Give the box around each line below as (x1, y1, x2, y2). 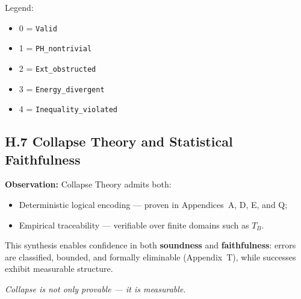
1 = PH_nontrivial (19, 42, 92, 54)
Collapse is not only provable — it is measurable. (5, 283, 186, 295)
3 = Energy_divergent (19, 82, 105, 95)
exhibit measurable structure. (5, 262, 113, 275)
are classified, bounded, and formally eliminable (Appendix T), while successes (5, 250, 296, 263)
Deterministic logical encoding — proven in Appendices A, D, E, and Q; (19, 198, 288, 211)
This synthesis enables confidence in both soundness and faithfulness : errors (5, 239, 296, 251)
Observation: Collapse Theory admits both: (5, 178, 172, 190)
